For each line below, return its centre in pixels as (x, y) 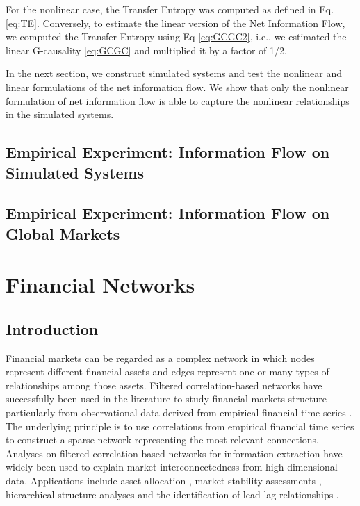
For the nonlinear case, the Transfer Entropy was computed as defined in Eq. (170, 9)
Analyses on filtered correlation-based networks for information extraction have (174, 453)
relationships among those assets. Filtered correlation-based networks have (164, 385)
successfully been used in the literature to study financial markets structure (166, 399)
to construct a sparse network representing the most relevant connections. (162, 440)
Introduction (52, 328)
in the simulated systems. (60, 114)
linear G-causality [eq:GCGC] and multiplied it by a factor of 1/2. (146, 50)
